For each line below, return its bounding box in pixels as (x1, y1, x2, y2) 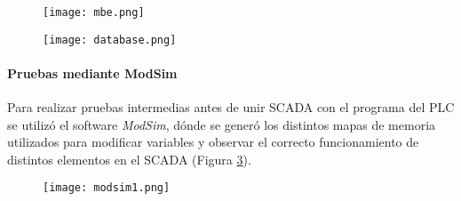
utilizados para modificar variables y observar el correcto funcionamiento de (7, 133, 419, 151)
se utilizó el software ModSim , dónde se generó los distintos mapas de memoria (7, 115, 436, 133)
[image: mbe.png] (43, 6, 145, 19)
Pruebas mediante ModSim (7, 63, 178, 82)
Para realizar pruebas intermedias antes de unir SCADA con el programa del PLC (7, 98, 455, 117)
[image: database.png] (43, 33, 177, 46)
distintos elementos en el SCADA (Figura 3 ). (7, 149, 251, 168)
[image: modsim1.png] (43, 181, 171, 195)
